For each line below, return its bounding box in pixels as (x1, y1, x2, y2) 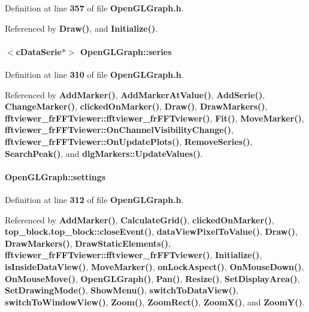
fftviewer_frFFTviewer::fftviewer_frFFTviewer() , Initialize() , (5, 249, 262, 261)
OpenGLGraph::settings (5, 170, 106, 183)
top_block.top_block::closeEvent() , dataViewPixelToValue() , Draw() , (5, 225, 298, 238)
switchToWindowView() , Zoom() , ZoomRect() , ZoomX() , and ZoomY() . (5, 295, 305, 308)
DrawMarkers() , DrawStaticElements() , (5, 237, 171, 249)
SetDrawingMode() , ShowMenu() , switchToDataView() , (5, 284, 239, 296)
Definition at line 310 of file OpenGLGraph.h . (5, 68, 184, 80)
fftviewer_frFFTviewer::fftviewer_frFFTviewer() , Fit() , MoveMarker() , (5, 111, 304, 124)
